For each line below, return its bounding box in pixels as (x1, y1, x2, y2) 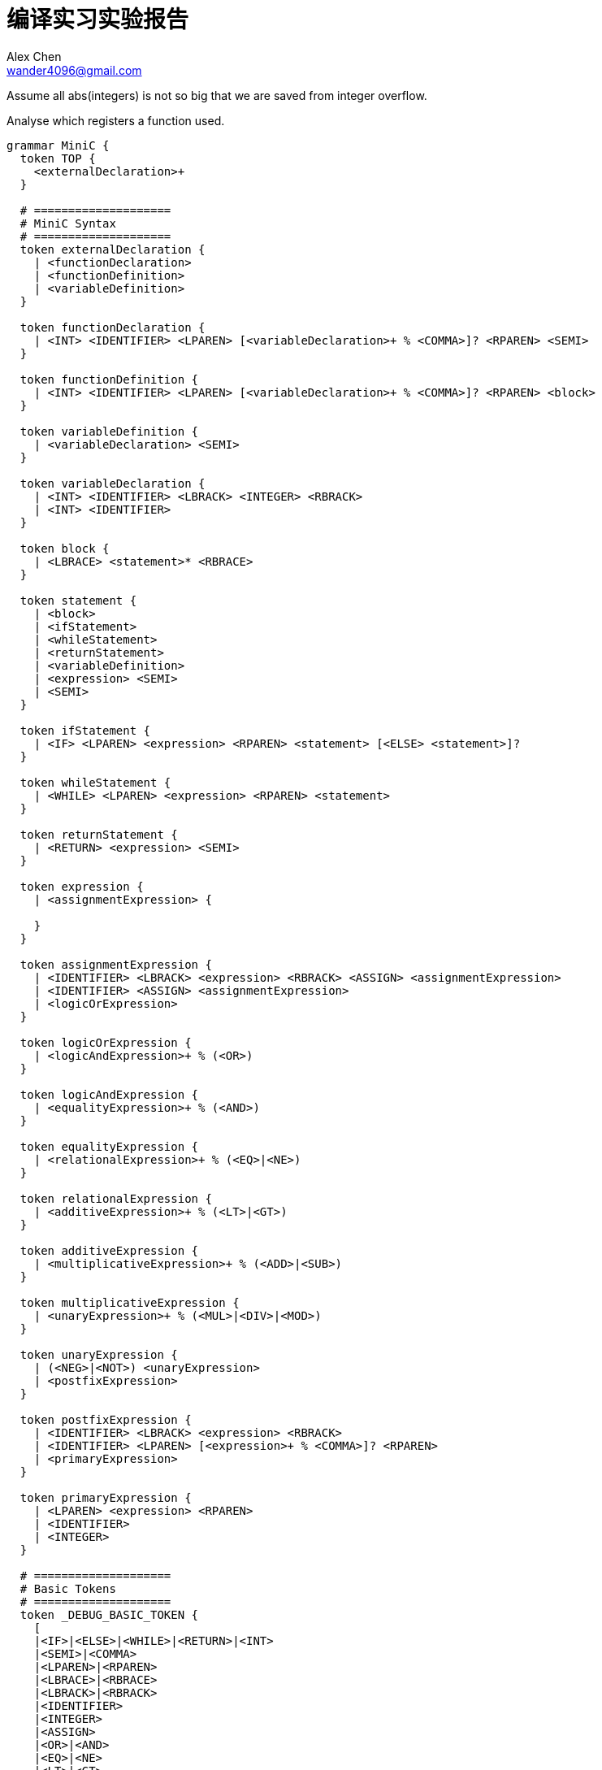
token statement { (19, 593, 137, 607)
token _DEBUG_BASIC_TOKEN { (19, 1607, 199, 1621)
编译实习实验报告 (6, 6, 189, 33)
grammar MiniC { (6, 138, 110, 152)
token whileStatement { (19, 775, 171, 789)
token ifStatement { (19, 723, 151, 737)
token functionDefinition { (19, 372, 199, 386)
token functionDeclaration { (19, 320, 206, 334)
